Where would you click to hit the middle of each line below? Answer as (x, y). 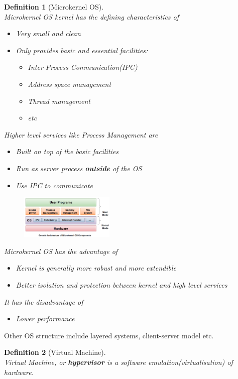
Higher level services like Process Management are (81, 134)
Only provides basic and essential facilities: (82, 50)
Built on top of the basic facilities (67, 151)
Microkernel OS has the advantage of (61, 251)
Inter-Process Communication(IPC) (83, 67)
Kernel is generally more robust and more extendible (96, 268)
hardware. (19, 372)
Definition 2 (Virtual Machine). (55, 352)
